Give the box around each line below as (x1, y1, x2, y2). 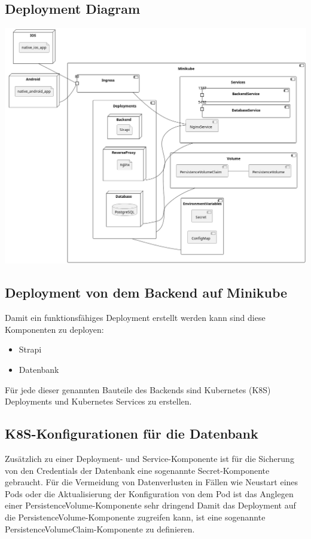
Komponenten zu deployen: (5, 323, 104, 335)
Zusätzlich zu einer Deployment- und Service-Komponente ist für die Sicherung (5, 452, 294, 464)
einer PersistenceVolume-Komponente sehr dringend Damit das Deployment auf (5, 499, 296, 512)
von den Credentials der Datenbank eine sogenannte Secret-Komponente (5, 464, 270, 476)
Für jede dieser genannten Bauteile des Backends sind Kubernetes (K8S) (5, 383, 271, 396)
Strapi (19, 343, 42, 356)
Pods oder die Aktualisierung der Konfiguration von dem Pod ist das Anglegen (5, 487, 294, 500)
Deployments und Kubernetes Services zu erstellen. (5, 395, 192, 408)
